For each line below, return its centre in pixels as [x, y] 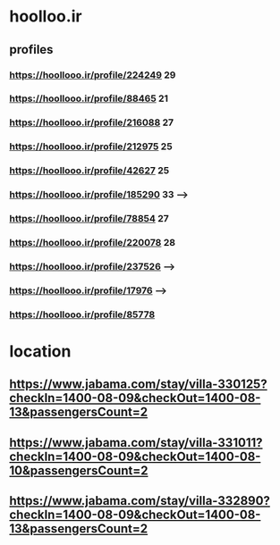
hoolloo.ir [46, 17]
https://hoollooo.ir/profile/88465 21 [89, 98]
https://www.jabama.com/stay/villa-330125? [138, 385]
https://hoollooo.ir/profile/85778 [82, 314]
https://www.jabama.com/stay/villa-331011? [136, 443]
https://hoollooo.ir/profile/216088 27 [92, 122]
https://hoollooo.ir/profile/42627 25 [89, 171]
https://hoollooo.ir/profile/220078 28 [93, 242]
